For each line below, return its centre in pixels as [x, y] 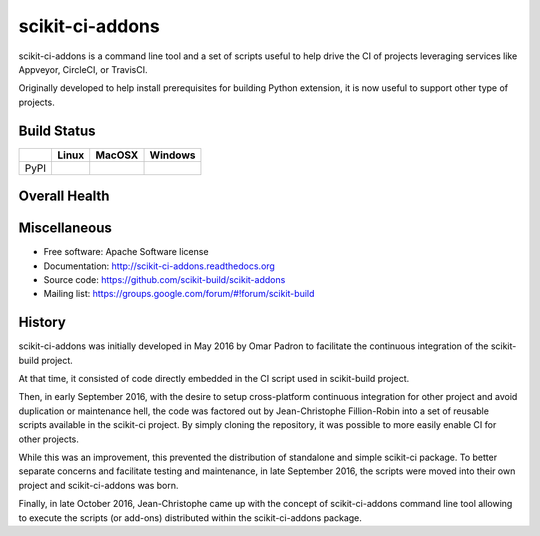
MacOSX [117, 155]
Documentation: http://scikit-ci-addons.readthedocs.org [159, 266]
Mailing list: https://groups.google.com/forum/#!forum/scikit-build [179, 294]
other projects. [49, 439]
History [42, 322]
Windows [172, 155]
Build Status [57, 130]
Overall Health [64, 196]
